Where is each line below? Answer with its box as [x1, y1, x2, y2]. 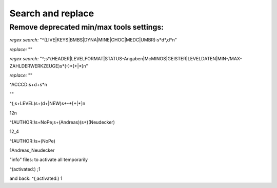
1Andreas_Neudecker [9, 147, 55, 153]
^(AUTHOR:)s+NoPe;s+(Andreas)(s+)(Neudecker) [9, 119, 115, 125]
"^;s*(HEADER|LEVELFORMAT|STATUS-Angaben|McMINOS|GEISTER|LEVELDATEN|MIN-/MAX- [39, 56, 242, 62]
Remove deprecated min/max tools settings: [9, 22, 164, 32]
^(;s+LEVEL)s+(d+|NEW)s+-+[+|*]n [9, 100, 86, 107]
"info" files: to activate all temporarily [9, 156, 88, 163]
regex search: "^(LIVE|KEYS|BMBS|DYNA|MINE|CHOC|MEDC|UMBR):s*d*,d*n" [9, 37, 177, 43]
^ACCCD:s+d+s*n [9, 82, 47, 88]
